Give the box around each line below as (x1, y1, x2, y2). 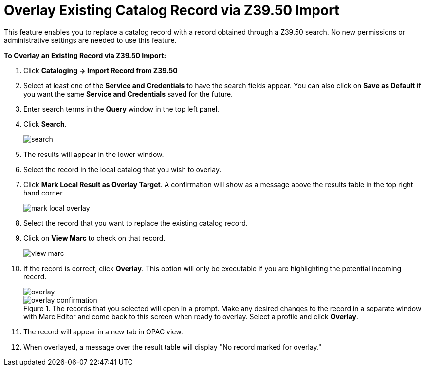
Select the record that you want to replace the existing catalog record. (23, 218, 248, 227)
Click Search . (23, 119, 67, 128)
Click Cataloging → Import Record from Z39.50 (23, 66, 178, 75)
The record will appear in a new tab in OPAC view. (23, 327, 183, 336)
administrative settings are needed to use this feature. (4, 36, 177, 44)
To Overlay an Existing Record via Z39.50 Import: (4, 51, 166, 59)
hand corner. (23, 188, 64, 197)
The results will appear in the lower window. (23, 150, 164, 158)
